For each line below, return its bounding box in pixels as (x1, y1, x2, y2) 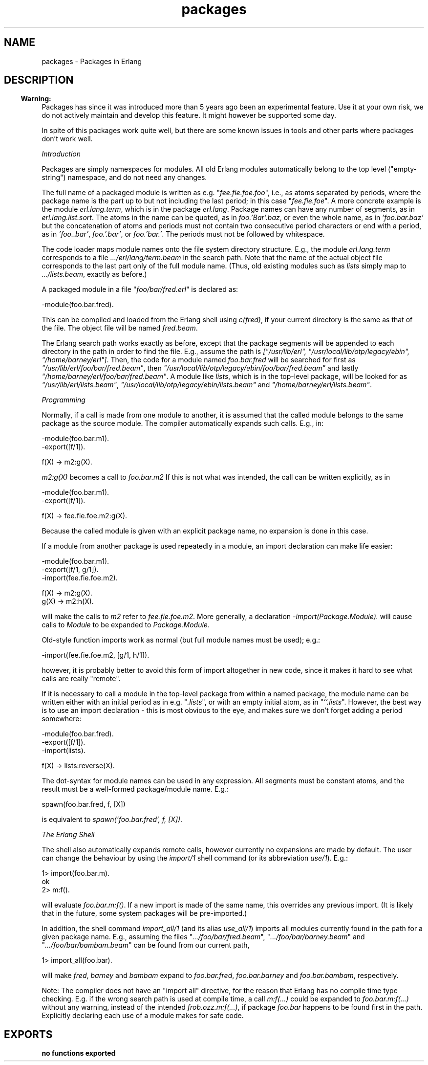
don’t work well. (42, 134, 93, 143)
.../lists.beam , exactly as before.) (42, 270, 147, 279)
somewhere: (42, 714, 82, 723)
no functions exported (42, 1049, 116, 1058)
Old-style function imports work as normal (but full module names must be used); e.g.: (42, 636, 321, 644)
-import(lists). (42, 746, 86, 755)
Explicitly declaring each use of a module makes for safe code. (42, 1011, 244, 1020)
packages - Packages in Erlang (42, 57, 142, 66)
